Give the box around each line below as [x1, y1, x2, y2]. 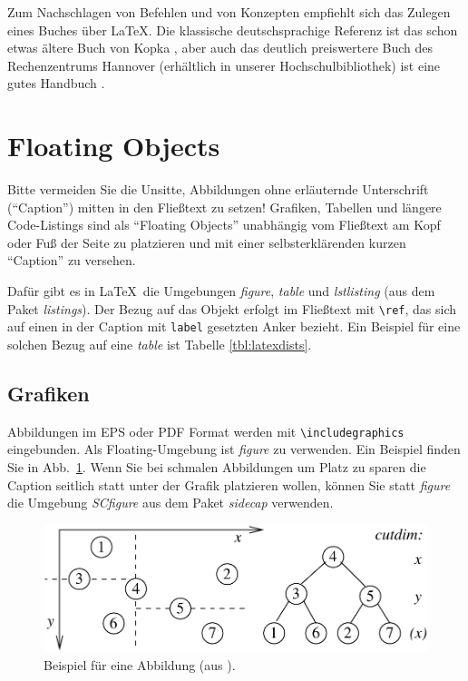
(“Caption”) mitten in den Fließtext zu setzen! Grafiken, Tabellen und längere [7, 197, 442, 216]
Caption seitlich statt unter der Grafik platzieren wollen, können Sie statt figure [7, 475, 451, 494]
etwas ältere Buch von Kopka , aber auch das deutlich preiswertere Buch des [7, 38, 434, 57]
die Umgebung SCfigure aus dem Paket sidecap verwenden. [7, 493, 334, 512]
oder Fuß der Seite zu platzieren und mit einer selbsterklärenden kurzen [7, 232, 406, 252]
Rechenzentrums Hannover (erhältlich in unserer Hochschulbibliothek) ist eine [7, 55, 441, 74]
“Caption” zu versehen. [7, 251, 136, 270]
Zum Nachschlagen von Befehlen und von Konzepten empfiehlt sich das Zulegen [7, 3, 451, 21]
